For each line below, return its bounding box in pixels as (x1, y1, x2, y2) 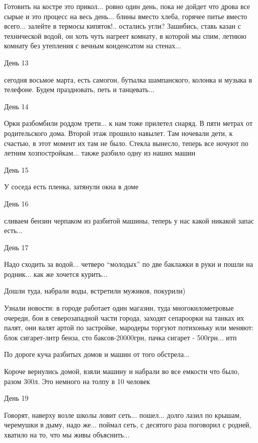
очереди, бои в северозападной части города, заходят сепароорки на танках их (4, 312, 244, 323)
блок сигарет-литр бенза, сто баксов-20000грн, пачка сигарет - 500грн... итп (4, 332, 237, 342)
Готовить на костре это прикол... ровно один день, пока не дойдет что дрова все (4, 1, 250, 11)
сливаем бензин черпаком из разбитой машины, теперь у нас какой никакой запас (4, 215, 254, 226)
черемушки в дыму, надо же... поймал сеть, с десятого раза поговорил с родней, (4, 419, 251, 430)
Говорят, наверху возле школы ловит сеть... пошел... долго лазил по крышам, (4, 409, 241, 420)
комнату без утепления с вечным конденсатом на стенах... (4, 40, 182, 51)
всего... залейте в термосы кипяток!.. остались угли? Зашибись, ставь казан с (4, 21, 241, 31)
